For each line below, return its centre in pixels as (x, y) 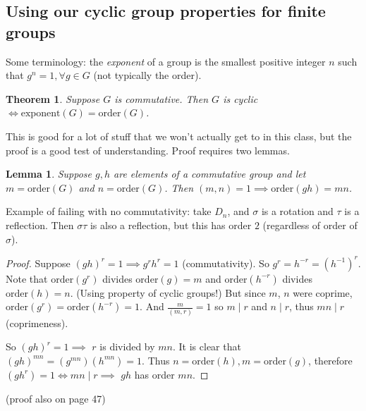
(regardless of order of (310, 225)
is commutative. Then (161, 98)
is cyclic (240, 98)
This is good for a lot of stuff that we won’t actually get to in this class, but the (179, 136)
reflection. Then (40, 225)
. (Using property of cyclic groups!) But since (168, 292)
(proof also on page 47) (56, 398)
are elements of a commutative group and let (210, 174)
